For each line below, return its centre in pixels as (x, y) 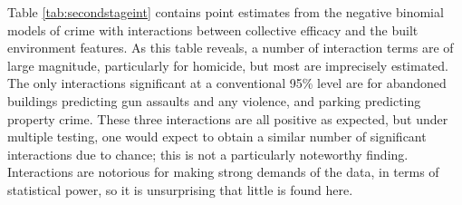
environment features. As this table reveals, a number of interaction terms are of (231, 48)
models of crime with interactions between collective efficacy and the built (213, 29)
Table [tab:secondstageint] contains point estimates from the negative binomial (226, 12)
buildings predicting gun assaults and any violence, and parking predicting (214, 100)
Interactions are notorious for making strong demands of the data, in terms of (223, 172)
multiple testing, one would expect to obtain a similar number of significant (217, 137)
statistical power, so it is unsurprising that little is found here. (180, 189)
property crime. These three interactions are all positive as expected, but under (228, 118)
